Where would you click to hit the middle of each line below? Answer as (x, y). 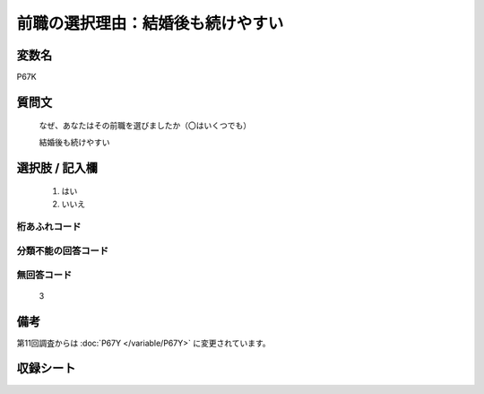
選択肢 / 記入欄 (57, 167)
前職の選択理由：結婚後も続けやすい (150, 23)
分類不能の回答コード (63, 250)
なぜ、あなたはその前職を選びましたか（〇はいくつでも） (145, 126)
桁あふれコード (49, 227)
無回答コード (44, 275)
